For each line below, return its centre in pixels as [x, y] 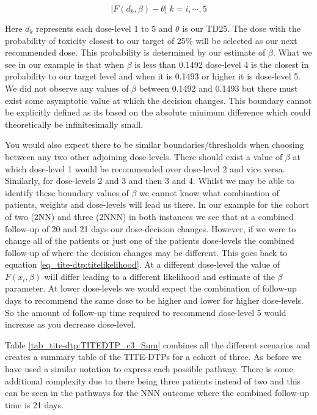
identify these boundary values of [67, 192]
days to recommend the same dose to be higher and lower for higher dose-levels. [154, 300]
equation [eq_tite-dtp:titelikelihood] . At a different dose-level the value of [143, 264]
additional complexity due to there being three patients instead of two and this [153, 380]
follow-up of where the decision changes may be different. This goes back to [146, 252]
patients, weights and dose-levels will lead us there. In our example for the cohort [157, 204]
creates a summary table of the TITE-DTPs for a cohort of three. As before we [153, 357]
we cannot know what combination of [210, 192]
